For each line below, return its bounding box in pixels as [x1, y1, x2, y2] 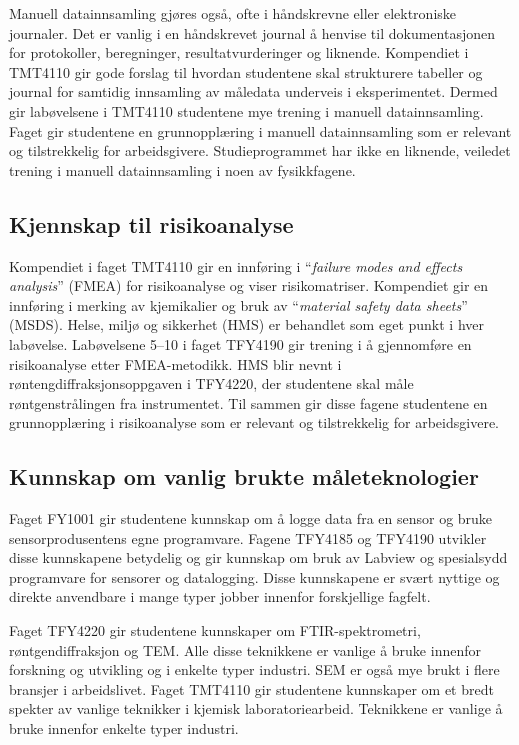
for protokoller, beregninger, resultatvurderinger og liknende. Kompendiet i [9, 42, 469, 63]
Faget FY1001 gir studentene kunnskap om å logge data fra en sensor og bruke [9, 508, 493, 529]
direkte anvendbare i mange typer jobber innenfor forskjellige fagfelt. [9, 586, 431, 607]
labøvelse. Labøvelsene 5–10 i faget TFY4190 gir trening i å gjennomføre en [9, 333, 472, 354]
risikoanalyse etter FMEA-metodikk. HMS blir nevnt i [9, 353, 342, 374]
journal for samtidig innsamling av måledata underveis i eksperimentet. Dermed [9, 81, 498, 102]
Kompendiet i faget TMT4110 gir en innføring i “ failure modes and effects [9, 255, 463, 276]
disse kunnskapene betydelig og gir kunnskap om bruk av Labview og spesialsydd [9, 547, 508, 568]
